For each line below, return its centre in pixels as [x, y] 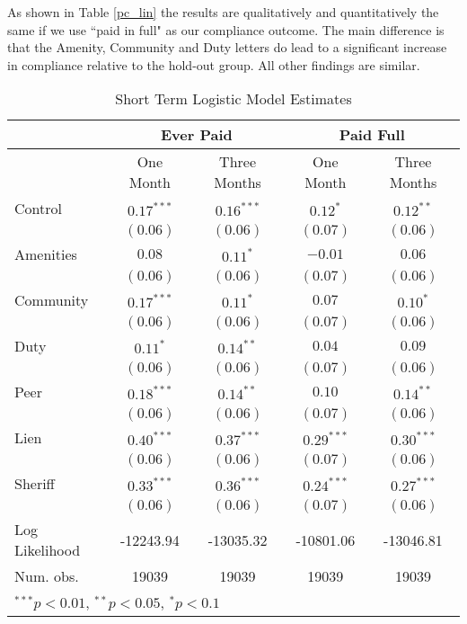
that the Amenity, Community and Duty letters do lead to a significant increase [227, 47]
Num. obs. [47, 576]
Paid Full [372, 135]
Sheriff [35, 484]
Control [38, 209]
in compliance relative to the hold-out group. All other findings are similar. [214, 64]
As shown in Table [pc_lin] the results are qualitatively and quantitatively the [223, 12]
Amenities [46, 254]
